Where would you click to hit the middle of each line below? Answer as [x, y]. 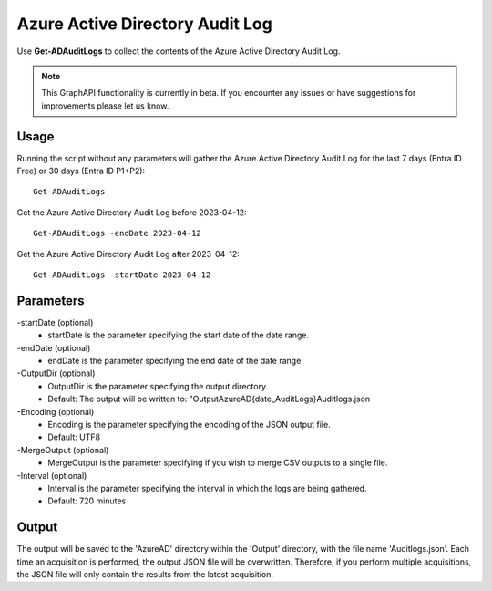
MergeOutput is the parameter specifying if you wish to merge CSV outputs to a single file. [218, 463]
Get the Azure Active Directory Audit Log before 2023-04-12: [132, 212]
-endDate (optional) [54, 347]
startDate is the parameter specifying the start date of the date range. [179, 335]
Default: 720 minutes [87, 501]
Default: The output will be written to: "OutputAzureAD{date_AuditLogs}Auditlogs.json [209, 399]
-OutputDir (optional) [56, 373]
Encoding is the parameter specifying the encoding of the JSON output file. [190, 425]
